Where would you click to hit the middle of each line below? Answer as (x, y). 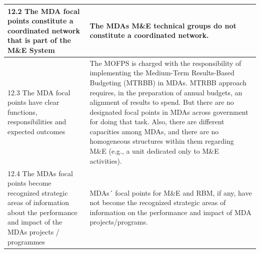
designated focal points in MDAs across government (169, 112)
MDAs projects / (33, 232)
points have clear (33, 102)
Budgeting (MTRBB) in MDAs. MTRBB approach (168, 82)
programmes (26, 241)
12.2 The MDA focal (44, 11)
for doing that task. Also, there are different (157, 122)
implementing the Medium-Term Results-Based (162, 73)
